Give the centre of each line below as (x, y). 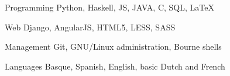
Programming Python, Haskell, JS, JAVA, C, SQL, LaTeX (109, 7)
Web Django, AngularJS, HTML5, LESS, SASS (90, 27)
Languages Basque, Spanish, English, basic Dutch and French (115, 66)
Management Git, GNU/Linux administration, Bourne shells (113, 46)
